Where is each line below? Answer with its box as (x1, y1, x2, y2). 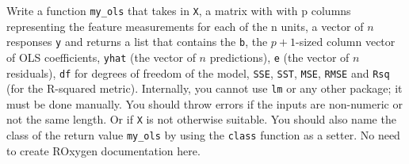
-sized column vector (295, 33, 396, 50)
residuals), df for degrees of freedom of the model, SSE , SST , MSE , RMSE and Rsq (6, 64, 390, 81)
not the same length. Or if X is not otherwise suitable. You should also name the (6, 111, 396, 128)
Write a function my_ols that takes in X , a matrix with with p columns (6, 2, 351, 18)
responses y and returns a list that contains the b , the (6, 33, 268, 50)
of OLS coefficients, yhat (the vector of (6, 48, 196, 65)
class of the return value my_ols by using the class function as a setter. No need (6, 127, 400, 143)
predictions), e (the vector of (209, 48, 350, 65)
